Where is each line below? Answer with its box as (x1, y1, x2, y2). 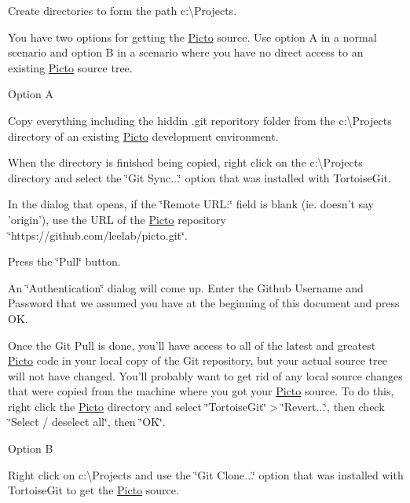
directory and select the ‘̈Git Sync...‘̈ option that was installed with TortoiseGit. (8, 169, 391, 185)
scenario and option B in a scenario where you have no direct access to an (8, 44, 364, 61)
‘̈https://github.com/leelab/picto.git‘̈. (8, 226, 188, 243)
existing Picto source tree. (8, 59, 133, 75)
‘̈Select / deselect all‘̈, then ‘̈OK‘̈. (8, 413, 166, 430)
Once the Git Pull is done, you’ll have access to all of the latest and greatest (8, 336, 376, 353)
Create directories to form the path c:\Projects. (8, 2, 237, 18)
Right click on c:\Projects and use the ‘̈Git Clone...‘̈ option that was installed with (8, 466, 404, 483)
